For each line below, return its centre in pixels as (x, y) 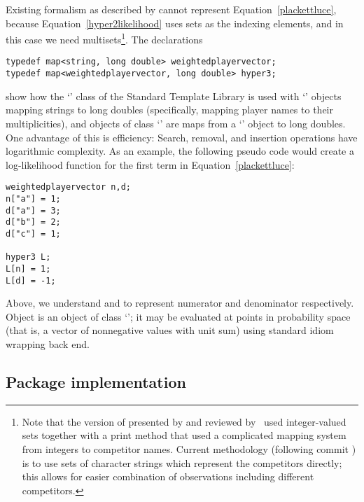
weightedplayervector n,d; (68, 187)
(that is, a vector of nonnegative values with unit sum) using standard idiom (170, 330)
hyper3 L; (28, 257)
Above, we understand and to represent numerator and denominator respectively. (180, 303)
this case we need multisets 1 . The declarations (104, 38)
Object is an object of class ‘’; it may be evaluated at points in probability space (178, 316)
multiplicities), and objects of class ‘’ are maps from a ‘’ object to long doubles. (176, 123)
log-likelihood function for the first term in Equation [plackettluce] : (150, 164)
